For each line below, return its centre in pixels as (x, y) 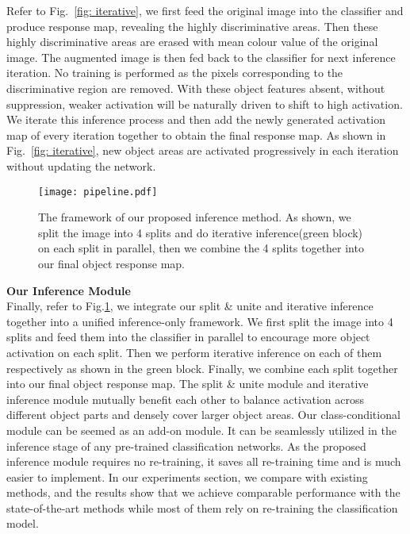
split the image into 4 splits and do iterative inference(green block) (201, 232)
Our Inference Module (69, 290)
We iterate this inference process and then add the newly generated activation (196, 119)
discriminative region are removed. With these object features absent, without (196, 88)
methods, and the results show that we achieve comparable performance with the (203, 492)
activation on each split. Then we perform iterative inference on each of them (194, 352)
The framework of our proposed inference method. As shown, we (195, 217)
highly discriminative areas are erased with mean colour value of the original (192, 42)
